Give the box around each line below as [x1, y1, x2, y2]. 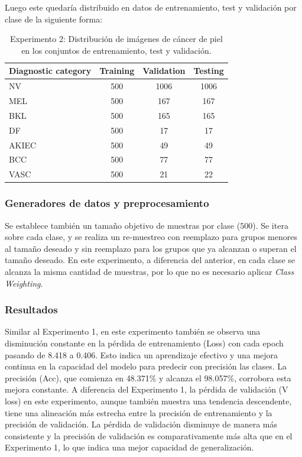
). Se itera [252, 219, 288, 231]
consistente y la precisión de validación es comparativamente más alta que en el [5, 429, 293, 442]
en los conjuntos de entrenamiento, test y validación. [21, 44, 212, 56]
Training [99, 64, 135, 77]
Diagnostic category [9, 64, 92, 77]
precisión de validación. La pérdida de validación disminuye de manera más [5, 418, 277, 430]
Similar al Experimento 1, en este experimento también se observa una [5, 325, 261, 338]
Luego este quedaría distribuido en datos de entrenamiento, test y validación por [5, 1, 297, 13]
